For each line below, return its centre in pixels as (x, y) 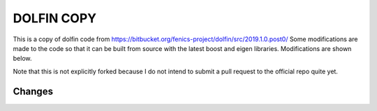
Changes (33, 91)
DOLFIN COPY (55, 18)
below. (22, 59)
